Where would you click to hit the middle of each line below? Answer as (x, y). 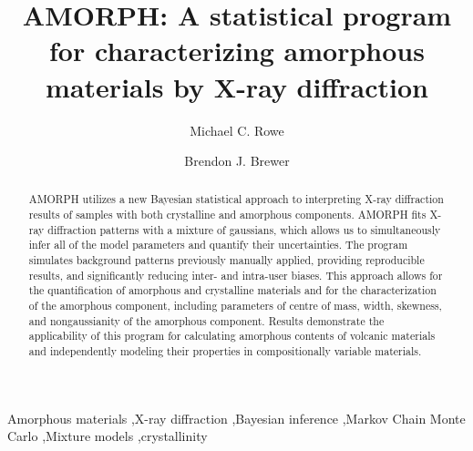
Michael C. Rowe (237, 130)
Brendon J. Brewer (237, 161)
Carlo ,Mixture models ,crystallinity (108, 436)
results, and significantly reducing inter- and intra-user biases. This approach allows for (236, 275)
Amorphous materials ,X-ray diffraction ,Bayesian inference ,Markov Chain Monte (236, 418)
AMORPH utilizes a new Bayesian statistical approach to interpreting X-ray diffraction (236, 199)
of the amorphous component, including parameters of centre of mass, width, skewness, (235, 306)
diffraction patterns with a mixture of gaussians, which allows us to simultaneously (244, 229)
